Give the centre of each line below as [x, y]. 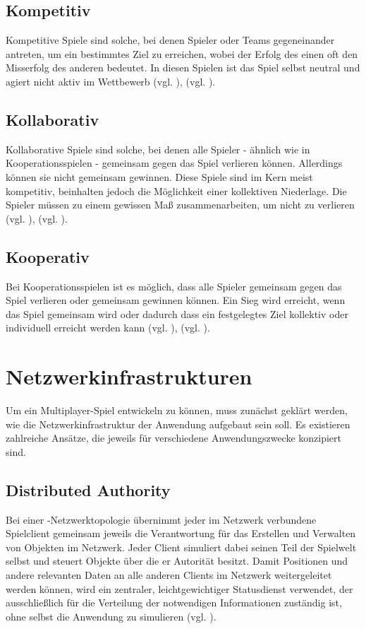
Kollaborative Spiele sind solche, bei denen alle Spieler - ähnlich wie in [158, 149]
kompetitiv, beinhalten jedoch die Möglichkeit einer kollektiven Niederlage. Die [176, 190]
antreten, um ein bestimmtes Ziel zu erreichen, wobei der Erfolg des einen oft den [182, 53]
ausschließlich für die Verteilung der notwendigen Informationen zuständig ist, [174, 602]
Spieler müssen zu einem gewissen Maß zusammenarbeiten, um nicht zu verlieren [180, 205]
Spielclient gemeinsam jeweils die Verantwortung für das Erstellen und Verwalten [181, 533]
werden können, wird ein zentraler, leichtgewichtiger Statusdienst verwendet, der [179, 588]
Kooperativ [48, 256]
